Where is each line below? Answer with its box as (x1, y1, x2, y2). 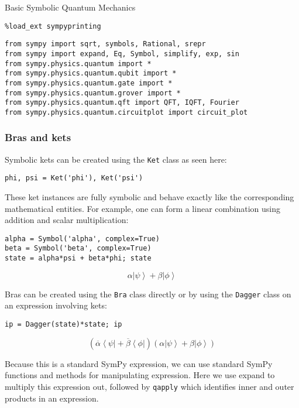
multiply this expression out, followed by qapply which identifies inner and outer (5, 380, 294, 392)
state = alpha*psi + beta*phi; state (5, 254, 152, 263)
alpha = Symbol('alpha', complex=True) (5, 234, 160, 243)
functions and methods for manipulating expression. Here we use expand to (5, 369, 275, 381)
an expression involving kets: (5, 299, 107, 311)
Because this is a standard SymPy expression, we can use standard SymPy (5, 357, 273, 369)
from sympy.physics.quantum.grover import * (5, 88, 181, 97)
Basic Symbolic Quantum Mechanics (5, 1, 136, 13)
